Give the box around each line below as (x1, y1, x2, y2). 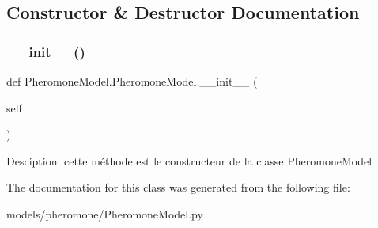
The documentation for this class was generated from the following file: (6, 179, 350, 196)
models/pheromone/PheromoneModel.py (6, 205, 203, 222)
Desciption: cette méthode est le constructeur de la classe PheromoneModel (6, 152, 372, 169)
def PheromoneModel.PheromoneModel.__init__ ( (6, 73, 258, 89)
